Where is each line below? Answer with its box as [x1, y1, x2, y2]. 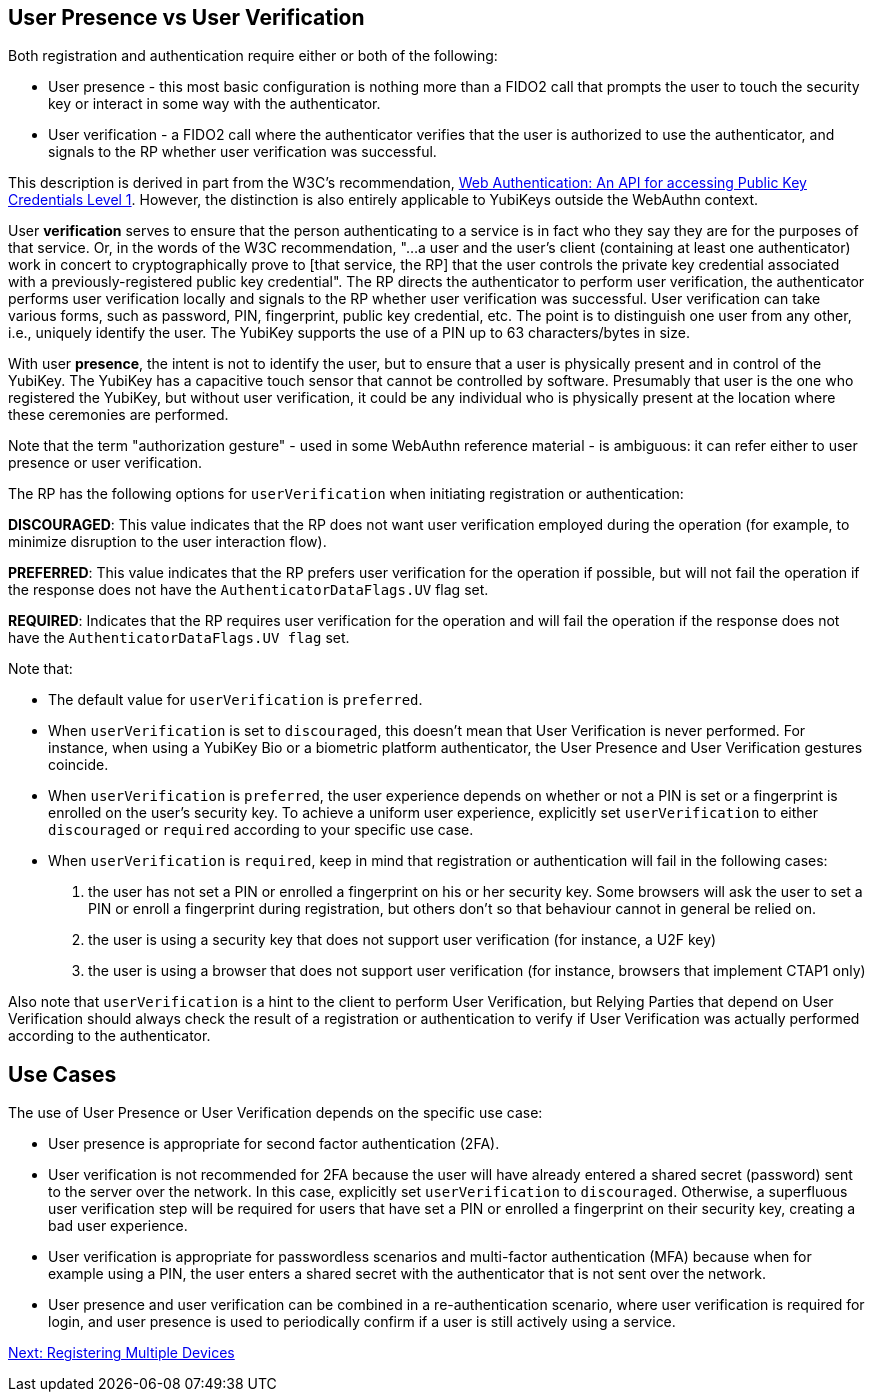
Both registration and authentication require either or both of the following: [8, 47, 498, 65]
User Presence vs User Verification [8, 5, 365, 30]
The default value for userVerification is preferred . [48, 691, 423, 709]
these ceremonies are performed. [8, 406, 229, 424]
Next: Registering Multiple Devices [8, 1344, 235, 1362]
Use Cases [8, 1061, 117, 1087]
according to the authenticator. [8, 1027, 211, 1045]
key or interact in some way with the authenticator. [48, 95, 381, 113]
